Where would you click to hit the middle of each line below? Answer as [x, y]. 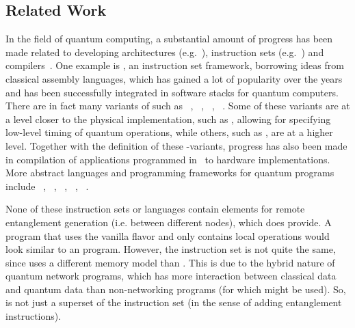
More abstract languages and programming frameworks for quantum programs [170, 173]
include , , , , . [47, 186]
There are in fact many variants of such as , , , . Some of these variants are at [178, 106]
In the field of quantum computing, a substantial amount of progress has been [169, 39]
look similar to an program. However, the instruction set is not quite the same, [171, 249]
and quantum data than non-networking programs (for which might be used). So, [176, 289]
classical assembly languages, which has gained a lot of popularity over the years [174, 78]
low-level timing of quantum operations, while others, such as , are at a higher [169, 132]
